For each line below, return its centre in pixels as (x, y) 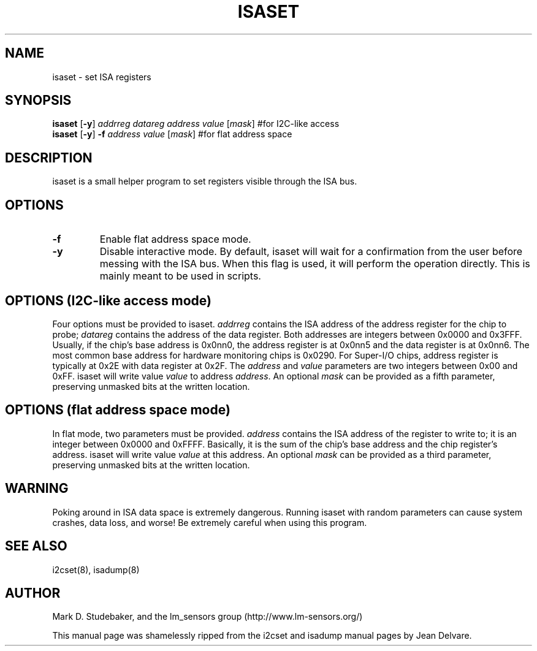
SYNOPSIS (38, 101)
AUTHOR (33, 593)
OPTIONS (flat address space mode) (118, 410)
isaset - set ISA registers (102, 77)
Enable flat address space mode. (175, 239)
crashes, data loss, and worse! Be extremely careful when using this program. (210, 522)
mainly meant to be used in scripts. (180, 276)
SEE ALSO (36, 546)
